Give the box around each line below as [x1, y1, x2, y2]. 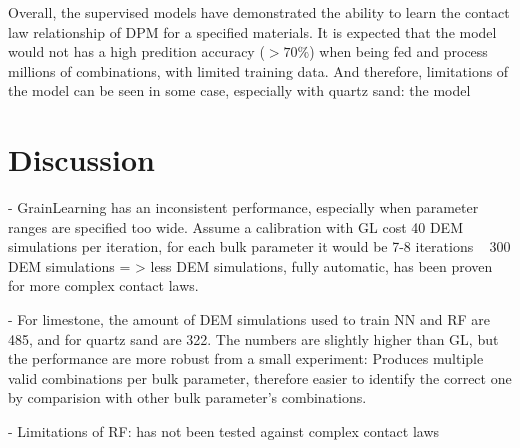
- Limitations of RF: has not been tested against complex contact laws [8, 421, 440, 442]
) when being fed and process [309, 41, 488, 62]
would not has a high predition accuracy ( [8, 41, 265, 62]
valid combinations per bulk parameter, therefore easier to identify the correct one [8, 367, 512, 388]
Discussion [8, 139, 155, 180]
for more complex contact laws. [8, 275, 199, 296]
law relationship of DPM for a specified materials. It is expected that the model [8, 21, 497, 42]
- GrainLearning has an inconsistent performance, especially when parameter [8, 197, 479, 218]
